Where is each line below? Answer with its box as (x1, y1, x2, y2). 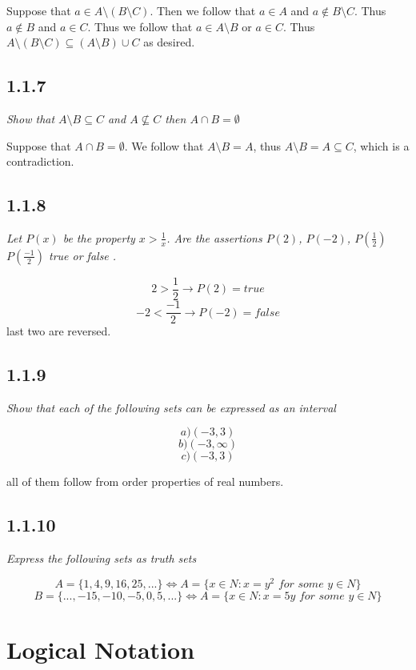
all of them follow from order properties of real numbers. (6, 473, 284, 490)
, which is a (353, 137, 410, 154)
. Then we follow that (150, 2, 256, 18)
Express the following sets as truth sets (6, 550, 197, 567)
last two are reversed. (6, 323, 111, 339)
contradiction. (6, 153, 74, 170)
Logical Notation (6, 633, 195, 666)
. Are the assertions (166, 229, 262, 246)
